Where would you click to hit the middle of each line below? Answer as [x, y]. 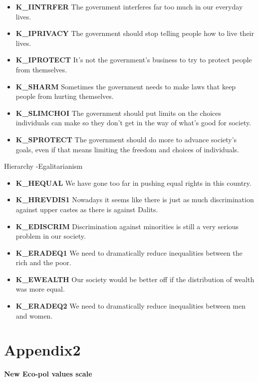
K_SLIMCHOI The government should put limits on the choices [119, 113]
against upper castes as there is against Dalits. [87, 209]
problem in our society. [51, 236]
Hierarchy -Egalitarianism [43, 166]
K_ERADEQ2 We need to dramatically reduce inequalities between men [131, 306]
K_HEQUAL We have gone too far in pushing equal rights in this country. [133, 183]
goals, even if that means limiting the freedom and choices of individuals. [127, 149]
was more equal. [40, 289]
